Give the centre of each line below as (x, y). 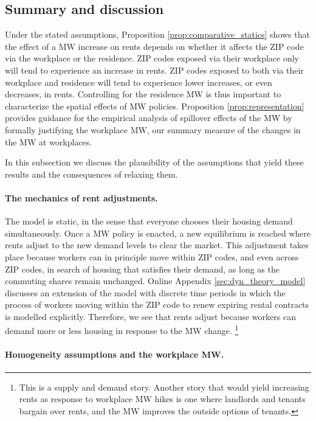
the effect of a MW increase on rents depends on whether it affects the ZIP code (154, 46)
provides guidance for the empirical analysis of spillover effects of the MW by (149, 118)
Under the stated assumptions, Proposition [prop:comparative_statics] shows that (157, 34)
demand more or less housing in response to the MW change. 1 (122, 330)
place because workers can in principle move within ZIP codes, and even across (152, 256)
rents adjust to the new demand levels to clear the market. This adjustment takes (157, 245)
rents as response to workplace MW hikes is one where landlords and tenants (162, 399)
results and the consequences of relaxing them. (91, 174)
